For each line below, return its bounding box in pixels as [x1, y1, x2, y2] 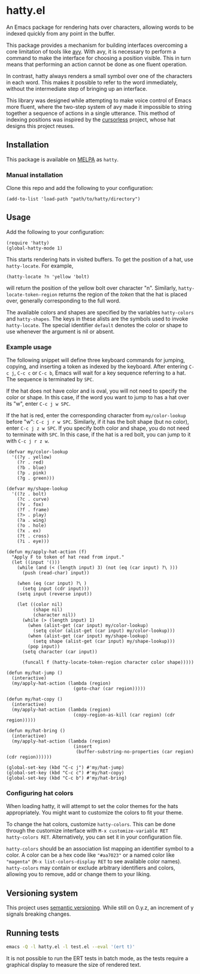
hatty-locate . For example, [6, 262, 74, 269]
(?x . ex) [17, 528, 42, 534]
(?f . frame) [17, 507, 50, 513]
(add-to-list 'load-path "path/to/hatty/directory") [6, 196, 141, 202]
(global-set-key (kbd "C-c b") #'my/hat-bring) [6, 775, 128, 782]
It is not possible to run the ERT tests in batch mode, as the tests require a [6, 954, 189, 962]
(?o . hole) [17, 522, 47, 529]
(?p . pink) [17, 470, 47, 476]
